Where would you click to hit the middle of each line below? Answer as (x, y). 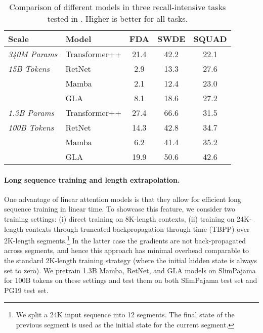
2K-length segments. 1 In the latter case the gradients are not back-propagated (125, 240)
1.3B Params (31, 113)
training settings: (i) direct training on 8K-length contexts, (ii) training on (119, 218)
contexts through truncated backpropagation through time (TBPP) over (138, 228)
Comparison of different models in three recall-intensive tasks (118, 7)
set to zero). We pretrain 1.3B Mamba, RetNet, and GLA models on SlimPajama (130, 270)
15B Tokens (29, 69)
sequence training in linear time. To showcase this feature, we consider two (120, 209)
